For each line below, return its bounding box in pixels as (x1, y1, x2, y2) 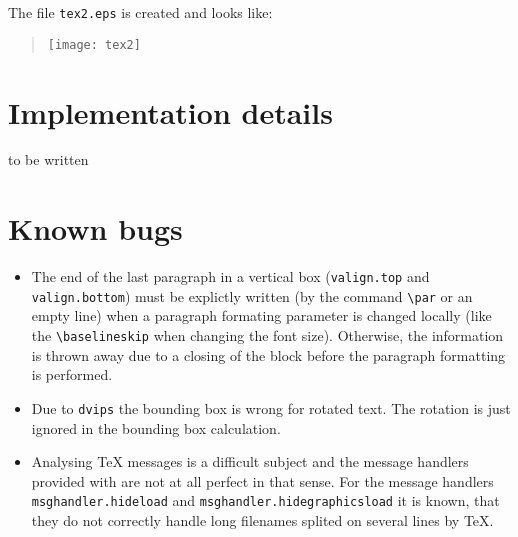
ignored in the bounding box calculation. (31, 417, 281, 438)
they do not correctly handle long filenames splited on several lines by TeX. (31, 510, 494, 530)
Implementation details (8, 91, 333, 132)
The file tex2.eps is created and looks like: (8, 2, 273, 22)
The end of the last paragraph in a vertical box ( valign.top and (31, 266, 430, 287)
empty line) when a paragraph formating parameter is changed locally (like (31, 305, 492, 326)
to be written (8, 149, 89, 170)
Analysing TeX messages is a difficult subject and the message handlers (31, 451, 469, 472)
